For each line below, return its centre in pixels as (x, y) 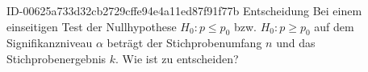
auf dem (334, 26)
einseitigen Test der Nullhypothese (92, 26)
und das (296, 43)
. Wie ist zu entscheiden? (177, 58)
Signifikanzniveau (50, 43)
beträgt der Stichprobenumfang (184, 43)
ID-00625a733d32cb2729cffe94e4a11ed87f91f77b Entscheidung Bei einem (184, 10)
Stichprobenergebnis (56, 58)
